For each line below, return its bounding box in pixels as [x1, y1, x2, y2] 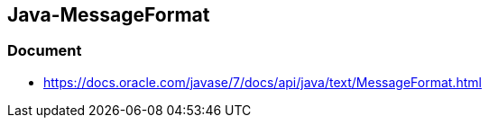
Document [7, 41, 82, 60]
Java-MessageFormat [7, 4, 210, 26]
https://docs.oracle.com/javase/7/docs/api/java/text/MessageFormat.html [43, 74, 482, 90]
